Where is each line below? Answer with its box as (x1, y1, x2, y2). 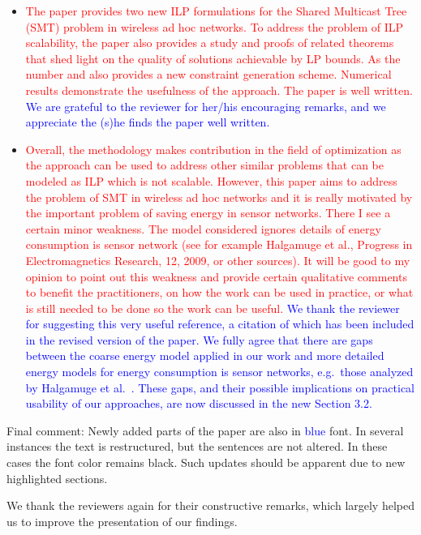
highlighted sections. (6, 469, 108, 486)
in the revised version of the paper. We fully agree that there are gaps (25, 331, 373, 348)
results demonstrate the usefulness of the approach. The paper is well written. (25, 81, 413, 98)
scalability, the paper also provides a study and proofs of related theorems (25, 34, 394, 51)
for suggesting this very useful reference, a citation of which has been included (25, 315, 415, 332)
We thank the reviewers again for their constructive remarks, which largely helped (6, 497, 415, 514)
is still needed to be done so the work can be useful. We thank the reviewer (25, 299, 400, 316)
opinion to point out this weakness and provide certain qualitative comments (25, 267, 407, 285)
